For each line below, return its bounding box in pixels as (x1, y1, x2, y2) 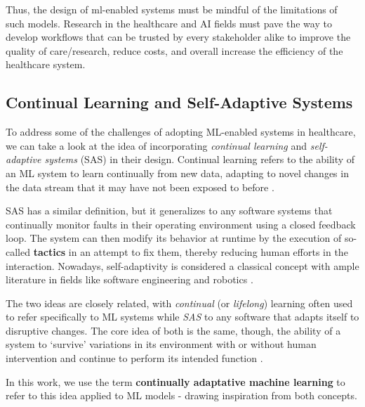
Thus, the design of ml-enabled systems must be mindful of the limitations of (6, 2, 338, 16)
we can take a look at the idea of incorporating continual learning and (6, 138, 307, 153)
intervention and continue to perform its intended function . (6, 351, 263, 366)
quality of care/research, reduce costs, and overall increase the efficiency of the (6, 43, 343, 58)
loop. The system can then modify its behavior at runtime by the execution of (6, 231, 342, 245)
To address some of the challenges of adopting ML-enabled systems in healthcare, (6, 124, 356, 139)
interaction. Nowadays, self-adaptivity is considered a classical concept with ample (6, 258, 359, 273)
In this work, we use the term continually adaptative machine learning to (6, 374, 345, 389)
